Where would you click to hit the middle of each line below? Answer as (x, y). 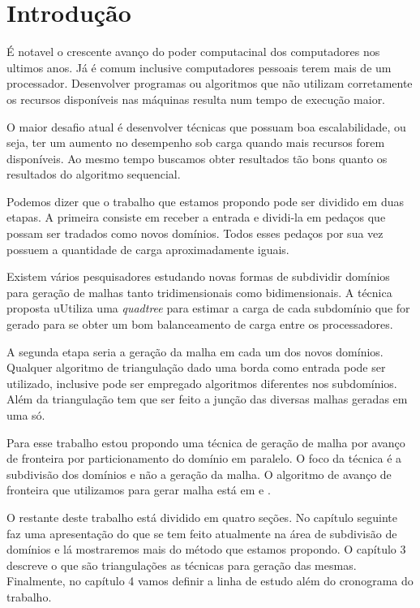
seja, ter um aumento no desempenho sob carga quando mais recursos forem (196, 142)
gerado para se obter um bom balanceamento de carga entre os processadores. (200, 324)
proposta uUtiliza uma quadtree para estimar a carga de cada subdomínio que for (208, 308)
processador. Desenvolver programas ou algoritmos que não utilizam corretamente (210, 83)
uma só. (26, 415)
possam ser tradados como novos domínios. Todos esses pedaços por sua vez (195, 233)
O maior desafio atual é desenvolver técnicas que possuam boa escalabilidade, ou (206, 126)
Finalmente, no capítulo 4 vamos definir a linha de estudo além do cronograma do (210, 581)
